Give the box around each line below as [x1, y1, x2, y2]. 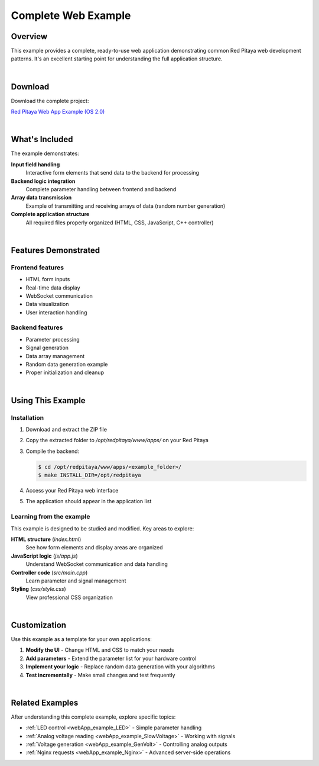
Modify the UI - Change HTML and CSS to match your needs [25, 646, 174, 654]
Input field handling [11, 160, 60, 168]
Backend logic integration [11, 178, 76, 185]
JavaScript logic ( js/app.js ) [11, 552, 78, 559]
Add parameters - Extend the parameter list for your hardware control [25, 655, 197, 662]
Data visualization [25, 301, 69, 308]
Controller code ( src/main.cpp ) [11, 569, 88, 576]
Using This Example [11, 395, 86, 405]
